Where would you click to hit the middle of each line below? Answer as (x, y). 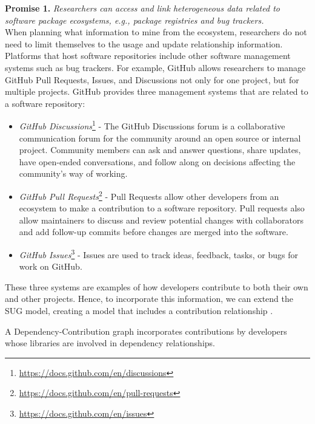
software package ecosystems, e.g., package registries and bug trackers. (134, 20)
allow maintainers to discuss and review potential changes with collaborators (161, 220)
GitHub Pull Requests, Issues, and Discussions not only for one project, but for (152, 79)
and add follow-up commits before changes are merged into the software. (154, 232)
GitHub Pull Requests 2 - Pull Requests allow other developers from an (149, 195)
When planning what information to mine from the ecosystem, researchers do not (156, 32)
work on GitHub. (51, 266)
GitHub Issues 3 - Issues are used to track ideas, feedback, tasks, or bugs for (158, 254)
